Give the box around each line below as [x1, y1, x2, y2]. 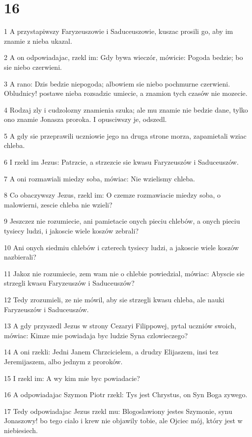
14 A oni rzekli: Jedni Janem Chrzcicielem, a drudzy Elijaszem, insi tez [4, 347, 219, 357]
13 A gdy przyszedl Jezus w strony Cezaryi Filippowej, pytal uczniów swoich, [4, 320, 236, 331]
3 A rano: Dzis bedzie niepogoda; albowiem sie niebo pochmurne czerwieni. [4, 78, 230, 88]
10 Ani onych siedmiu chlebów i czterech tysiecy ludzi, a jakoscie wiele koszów [4, 242, 239, 252]
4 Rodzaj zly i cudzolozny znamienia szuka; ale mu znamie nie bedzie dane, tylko [4, 104, 248, 115]
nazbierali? [4, 252, 36, 262]
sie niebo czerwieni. [4, 61, 62, 72]
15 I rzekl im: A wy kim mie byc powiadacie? [4, 373, 140, 383]
